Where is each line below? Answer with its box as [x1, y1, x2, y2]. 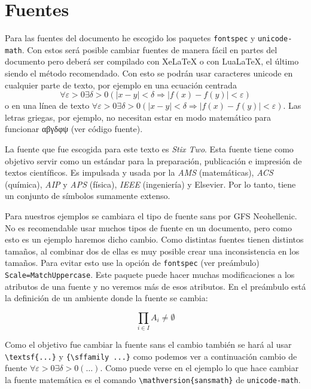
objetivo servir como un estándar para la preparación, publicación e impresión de [5, 154, 302, 167]
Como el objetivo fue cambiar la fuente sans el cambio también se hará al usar [5, 338, 292, 351]
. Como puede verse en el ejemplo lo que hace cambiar [100, 362, 299, 374]
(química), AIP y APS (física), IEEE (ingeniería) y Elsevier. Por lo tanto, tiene [5, 177, 296, 190]
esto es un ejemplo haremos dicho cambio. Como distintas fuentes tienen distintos [5, 233, 304, 246]
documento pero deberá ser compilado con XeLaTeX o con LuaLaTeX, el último [5, 55, 299, 68]
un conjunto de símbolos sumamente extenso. [5, 189, 170, 202]
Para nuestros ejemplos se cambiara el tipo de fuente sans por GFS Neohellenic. [5, 209, 297, 222]
